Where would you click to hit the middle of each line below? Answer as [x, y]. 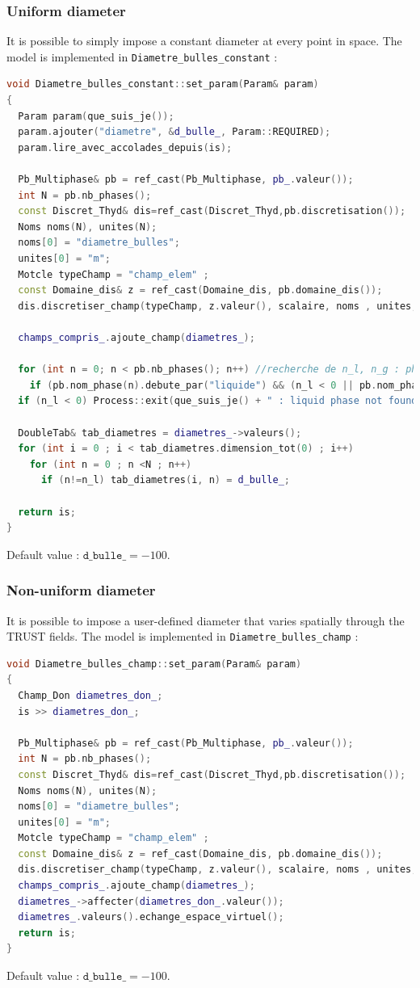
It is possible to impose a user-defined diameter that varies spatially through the [206, 620]
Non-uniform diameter [81, 590]
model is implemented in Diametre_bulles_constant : [142, 56]
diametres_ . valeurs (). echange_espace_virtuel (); [151, 917]
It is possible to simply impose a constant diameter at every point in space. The [204, 41]
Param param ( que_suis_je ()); [96, 116]
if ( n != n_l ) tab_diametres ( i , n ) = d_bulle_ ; [165, 480]
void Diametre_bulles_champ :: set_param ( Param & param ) [154, 664]
